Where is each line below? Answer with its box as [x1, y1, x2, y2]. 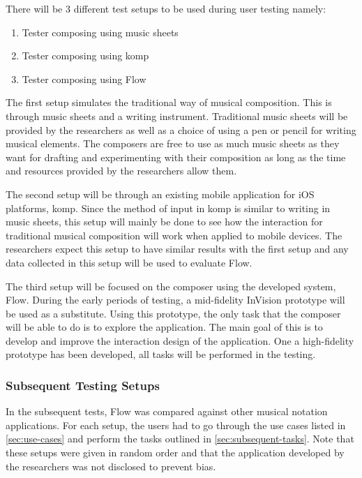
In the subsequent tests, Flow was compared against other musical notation [6, 404, 328, 419]
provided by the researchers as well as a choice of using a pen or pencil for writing [6, 122, 356, 137]
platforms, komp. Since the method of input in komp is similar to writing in [6, 200, 331, 215]
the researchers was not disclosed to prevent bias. [6, 458, 216, 473]
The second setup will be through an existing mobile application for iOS [6, 186, 315, 201]
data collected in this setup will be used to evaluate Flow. [6, 255, 252, 269]
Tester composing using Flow [22, 71, 146, 86]
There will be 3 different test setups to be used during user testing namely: [6, 1, 326, 15]
